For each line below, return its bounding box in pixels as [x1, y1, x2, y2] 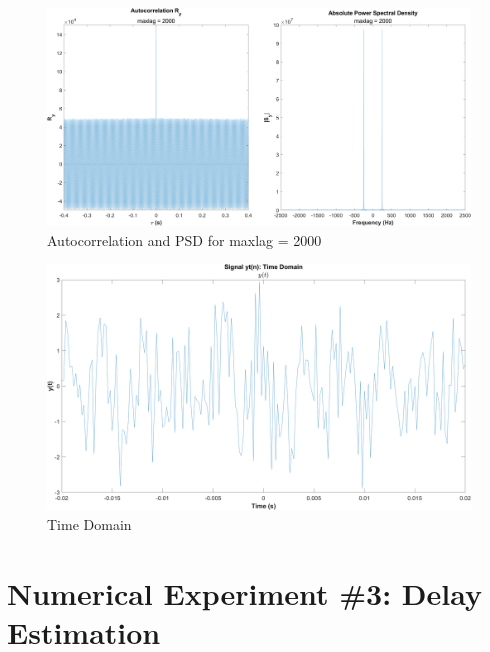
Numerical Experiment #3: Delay [7, 572, 482, 613]
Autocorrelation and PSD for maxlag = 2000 [47, 229, 322, 250]
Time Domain [47, 513, 132, 534]
